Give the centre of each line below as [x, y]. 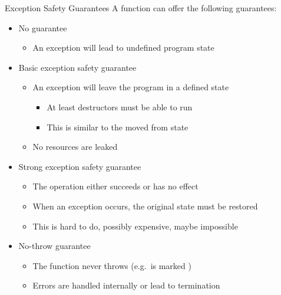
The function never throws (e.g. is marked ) [112, 265]
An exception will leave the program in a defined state [131, 87]
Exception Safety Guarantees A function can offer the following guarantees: [141, 8]
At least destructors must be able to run [120, 106]
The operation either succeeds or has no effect [115, 186]
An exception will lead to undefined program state [123, 47]
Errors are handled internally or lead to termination [126, 285]
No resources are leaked [75, 147]
